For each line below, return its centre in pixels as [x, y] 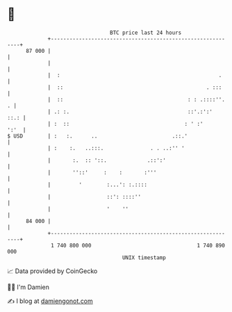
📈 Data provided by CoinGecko [52, 271]
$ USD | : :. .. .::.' [98, 136]
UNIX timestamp [144, 257]
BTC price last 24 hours [146, 33]
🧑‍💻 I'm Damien [28, 287]
